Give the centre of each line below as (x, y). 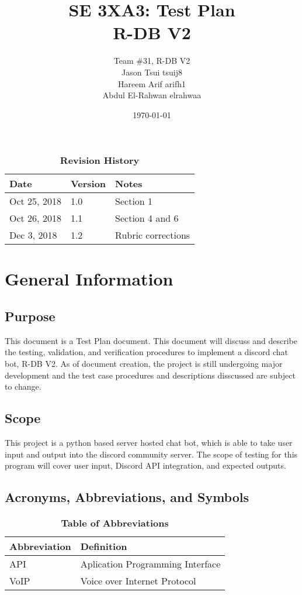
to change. (23, 386)
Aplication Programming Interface (150, 564)
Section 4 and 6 (147, 218)
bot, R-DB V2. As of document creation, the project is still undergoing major (144, 364)
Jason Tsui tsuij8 (152, 72)
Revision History (100, 160)
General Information (89, 279)
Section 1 (134, 201)
